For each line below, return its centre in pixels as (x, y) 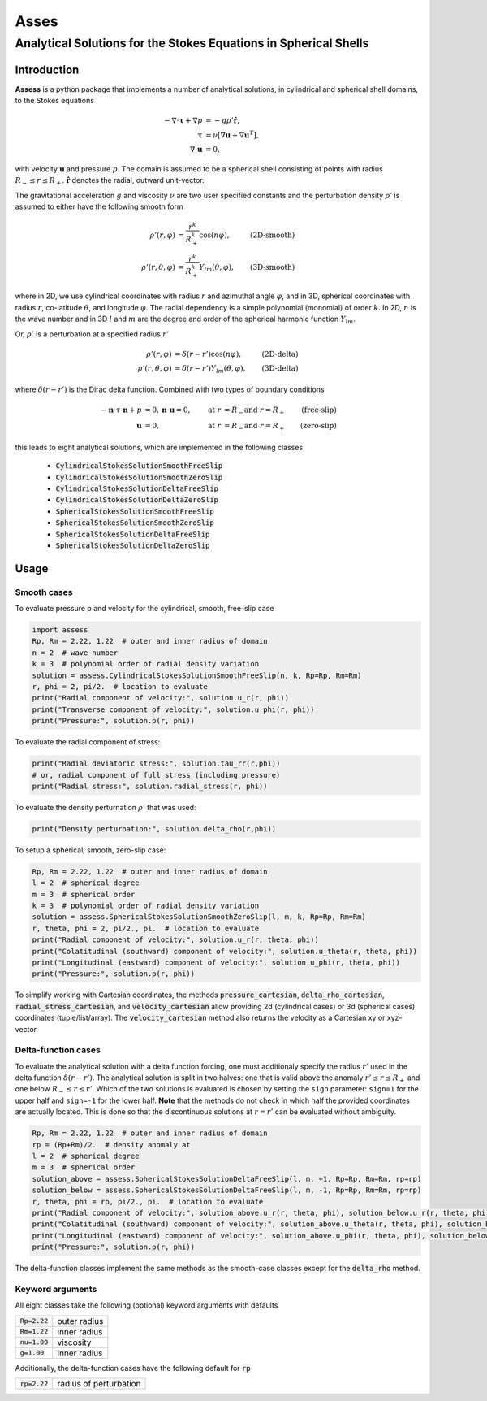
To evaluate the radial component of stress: (88, 742)
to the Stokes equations (55, 101)
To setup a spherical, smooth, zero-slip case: (91, 850)
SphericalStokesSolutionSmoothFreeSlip (135, 511)
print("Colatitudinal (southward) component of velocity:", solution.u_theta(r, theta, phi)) (225, 951)
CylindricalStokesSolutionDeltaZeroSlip (137, 500)
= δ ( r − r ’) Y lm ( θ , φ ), (210, 369)
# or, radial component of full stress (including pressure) (156, 775)
